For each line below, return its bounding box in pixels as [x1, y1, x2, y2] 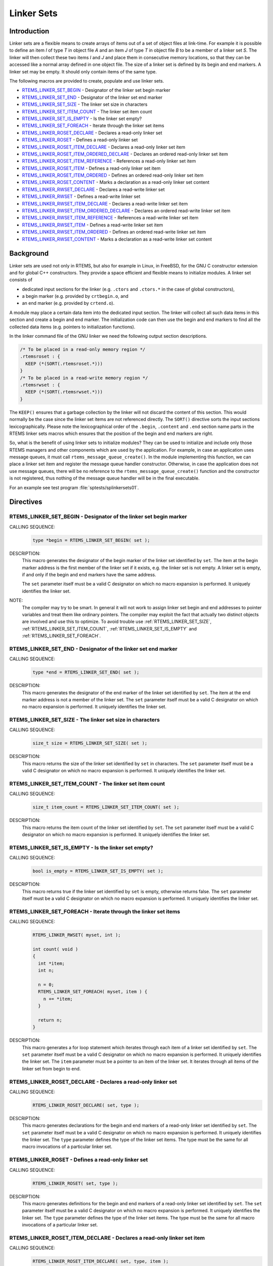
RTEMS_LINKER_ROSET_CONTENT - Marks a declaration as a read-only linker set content [22, 179, 210, 185]
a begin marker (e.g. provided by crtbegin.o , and [22, 293, 129, 299]
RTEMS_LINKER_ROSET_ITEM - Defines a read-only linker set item [22, 165, 161, 171]
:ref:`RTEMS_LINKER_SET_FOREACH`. [22, 633, 101, 639]
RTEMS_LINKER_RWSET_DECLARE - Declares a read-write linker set [22, 186, 165, 192]
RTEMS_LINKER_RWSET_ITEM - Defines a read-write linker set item [22, 222, 163, 228]
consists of [9, 276, 33, 283]
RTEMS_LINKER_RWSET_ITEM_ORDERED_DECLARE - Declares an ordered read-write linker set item [22, 208, 231, 214]
